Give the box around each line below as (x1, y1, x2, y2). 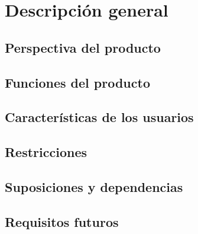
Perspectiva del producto (5, 38, 161, 56)
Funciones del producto (5, 73, 150, 91)
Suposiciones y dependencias (5, 177, 183, 195)
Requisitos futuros (5, 212, 119, 230)
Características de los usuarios (5, 108, 194, 126)
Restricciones (5, 143, 87, 161)
